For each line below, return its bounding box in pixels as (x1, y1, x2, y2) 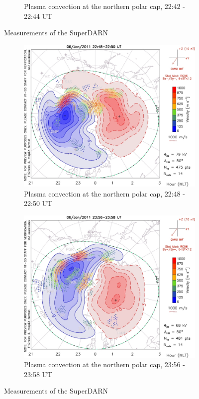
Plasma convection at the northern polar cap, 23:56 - (24, 359, 185, 370)
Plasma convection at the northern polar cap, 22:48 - (24, 188, 185, 199)
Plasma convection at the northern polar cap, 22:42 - (24, 1, 185, 11)
